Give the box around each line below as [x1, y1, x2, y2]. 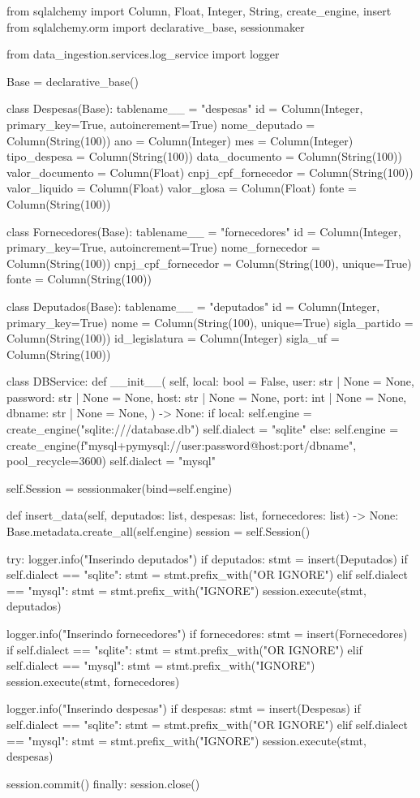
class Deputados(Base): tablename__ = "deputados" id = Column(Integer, [6, 297, 380, 314]
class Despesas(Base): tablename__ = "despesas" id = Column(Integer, [6, 100, 363, 117]
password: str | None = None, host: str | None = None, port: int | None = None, [6, 388, 407, 405]
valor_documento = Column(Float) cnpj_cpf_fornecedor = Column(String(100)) [6, 163, 414, 180]
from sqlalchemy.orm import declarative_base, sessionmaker [6, 18, 305, 35]
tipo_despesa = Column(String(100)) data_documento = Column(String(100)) [6, 148, 402, 165]
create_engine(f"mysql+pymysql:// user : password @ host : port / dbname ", [6, 436, 357, 453]
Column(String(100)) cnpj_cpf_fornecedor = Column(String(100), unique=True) [6, 254, 412, 271]
